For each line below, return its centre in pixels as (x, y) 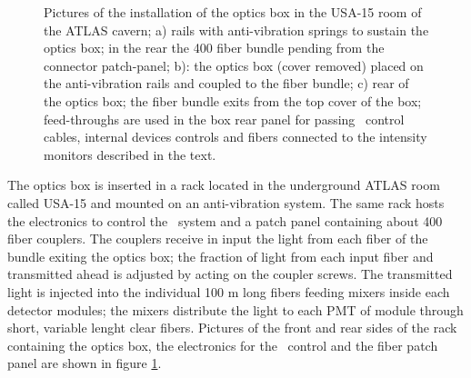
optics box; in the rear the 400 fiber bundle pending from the (214, 48)
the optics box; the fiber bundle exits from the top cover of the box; (233, 100)
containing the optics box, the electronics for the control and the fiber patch (223, 345)
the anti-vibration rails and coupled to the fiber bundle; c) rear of (226, 83)
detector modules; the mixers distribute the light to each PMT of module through (235, 309)
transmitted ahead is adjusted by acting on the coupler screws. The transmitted (230, 274)
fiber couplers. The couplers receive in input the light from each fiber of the (218, 239)
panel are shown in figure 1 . (85, 363)
